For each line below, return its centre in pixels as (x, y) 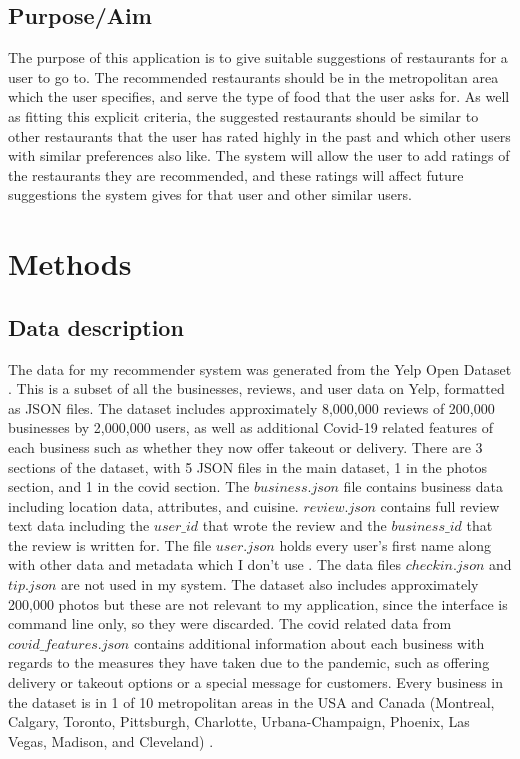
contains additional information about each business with (309, 642)
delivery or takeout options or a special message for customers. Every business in (255, 682)
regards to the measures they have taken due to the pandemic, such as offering (249, 662)
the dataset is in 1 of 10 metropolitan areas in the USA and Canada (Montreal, (251, 701)
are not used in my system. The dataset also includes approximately (270, 584)
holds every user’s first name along (385, 544)
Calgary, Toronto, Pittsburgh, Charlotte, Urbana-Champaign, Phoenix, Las (239, 721)
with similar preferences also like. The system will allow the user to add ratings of (259, 155)
